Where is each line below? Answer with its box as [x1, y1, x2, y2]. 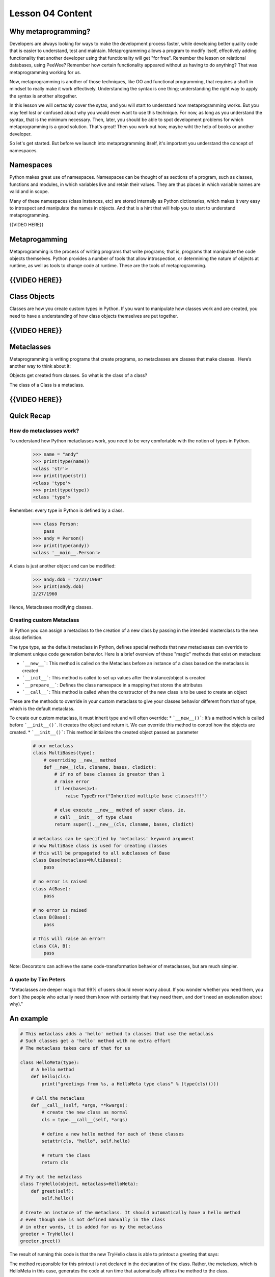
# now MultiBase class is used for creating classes [33, 843, 168, 849]
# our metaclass [33, 743, 74, 748]
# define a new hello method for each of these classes [41, 1131, 184, 1137]
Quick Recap [9, 411, 51, 420]
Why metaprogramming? [9, 27, 91, 36]
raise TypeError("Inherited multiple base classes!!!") [65, 793, 208, 799]
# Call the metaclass [31, 1095, 85, 1101]
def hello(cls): [31, 1074, 71, 1080]
